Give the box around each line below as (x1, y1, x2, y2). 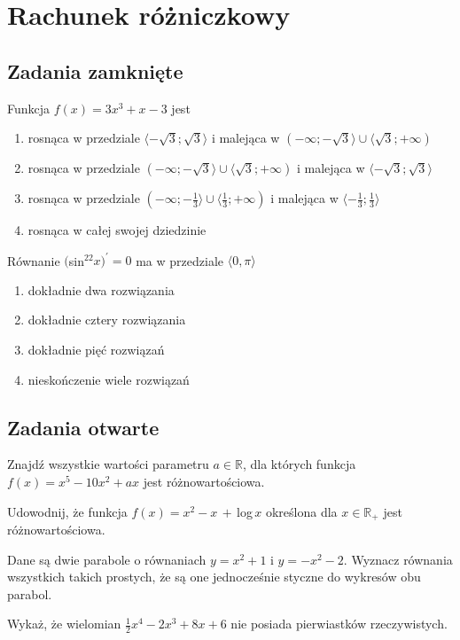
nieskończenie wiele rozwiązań (27, 370, 190, 388)
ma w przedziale (136, 251, 224, 269)
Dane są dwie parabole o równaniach (7, 550, 207, 568)
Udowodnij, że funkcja (7, 502, 128, 520)
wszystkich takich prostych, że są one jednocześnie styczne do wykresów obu (7, 567, 421, 586)
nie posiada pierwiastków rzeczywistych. (230, 614, 448, 633)
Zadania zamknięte (7, 57, 183, 84)
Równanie (7, 251, 60, 269)
